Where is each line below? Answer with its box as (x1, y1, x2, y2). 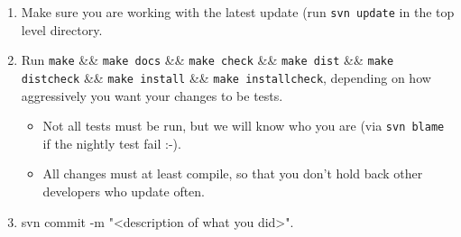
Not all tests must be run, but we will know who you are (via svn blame (42, 116, 445, 135)
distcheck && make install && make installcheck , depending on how (21, 68, 431, 87)
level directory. (21, 20, 103, 39)
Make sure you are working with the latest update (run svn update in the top (21, 3, 455, 21)
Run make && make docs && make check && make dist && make (21, 50, 394, 69)
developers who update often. (42, 182, 206, 200)
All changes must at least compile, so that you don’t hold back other (42, 164, 423, 183)
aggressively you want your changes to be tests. (21, 86, 283, 105)
